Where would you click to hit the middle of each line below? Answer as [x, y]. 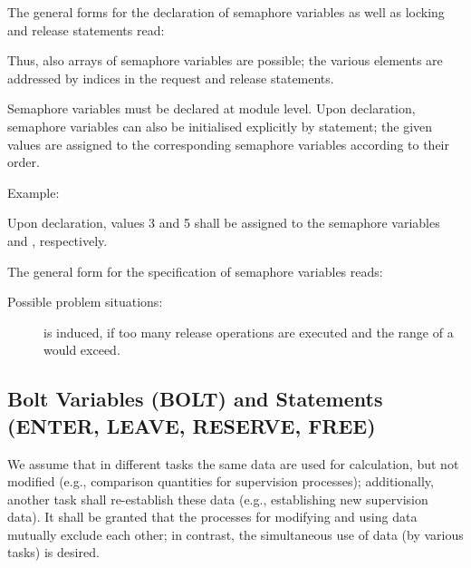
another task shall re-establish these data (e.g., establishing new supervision [218, 499]
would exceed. [82, 350]
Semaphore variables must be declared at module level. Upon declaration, [211, 108]
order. [24, 162]
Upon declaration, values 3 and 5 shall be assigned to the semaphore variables [224, 223]
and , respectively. [58, 240]
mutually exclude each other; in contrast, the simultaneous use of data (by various [235, 534]
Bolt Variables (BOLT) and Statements [195, 399]
